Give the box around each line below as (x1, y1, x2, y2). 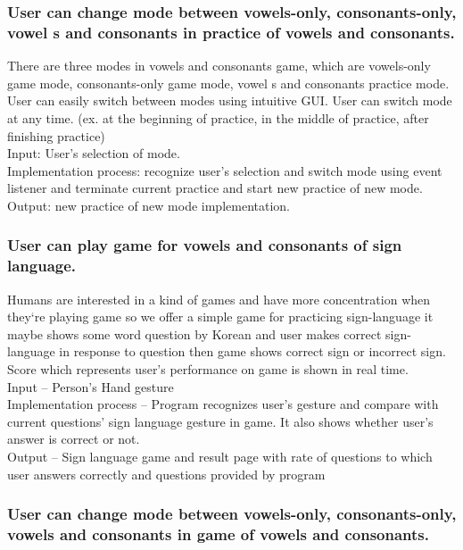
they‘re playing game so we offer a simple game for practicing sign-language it (7, 307, 434, 326)
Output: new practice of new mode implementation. (7, 196, 290, 214)
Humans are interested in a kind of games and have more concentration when (7, 289, 431, 308)
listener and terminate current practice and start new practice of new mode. (7, 179, 423, 197)
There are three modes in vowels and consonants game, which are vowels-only (7, 56, 431, 75)
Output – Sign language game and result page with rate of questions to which (7, 446, 433, 465)
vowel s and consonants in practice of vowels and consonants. (7, 21, 455, 43)
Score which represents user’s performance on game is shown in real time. (7, 360, 409, 378)
